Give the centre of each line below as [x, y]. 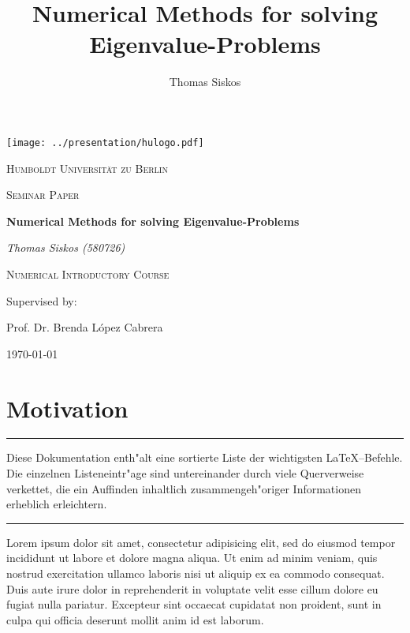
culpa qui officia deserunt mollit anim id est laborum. [135, 619]
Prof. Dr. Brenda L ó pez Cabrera [85, 327]
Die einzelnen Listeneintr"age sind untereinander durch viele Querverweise [185, 473]
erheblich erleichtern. [57, 504]
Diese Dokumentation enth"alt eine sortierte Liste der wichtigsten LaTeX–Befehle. [205, 457]
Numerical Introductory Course [88, 273]
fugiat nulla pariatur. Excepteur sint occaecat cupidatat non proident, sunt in [194, 604]
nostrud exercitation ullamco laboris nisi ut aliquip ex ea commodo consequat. [196, 573]
